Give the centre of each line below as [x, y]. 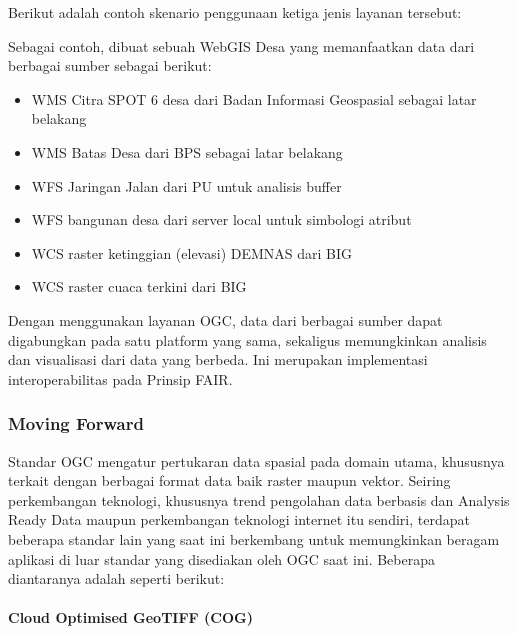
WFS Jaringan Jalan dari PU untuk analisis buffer [186, 185]
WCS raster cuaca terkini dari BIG [139, 286]
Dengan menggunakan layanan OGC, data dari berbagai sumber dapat [225, 319]
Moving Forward [76, 423]
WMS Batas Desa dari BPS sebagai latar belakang [187, 151]
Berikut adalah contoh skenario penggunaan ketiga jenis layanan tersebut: [235, 12]
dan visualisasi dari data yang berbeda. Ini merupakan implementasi [218, 359]
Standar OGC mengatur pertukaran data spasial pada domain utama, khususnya [256, 460]
